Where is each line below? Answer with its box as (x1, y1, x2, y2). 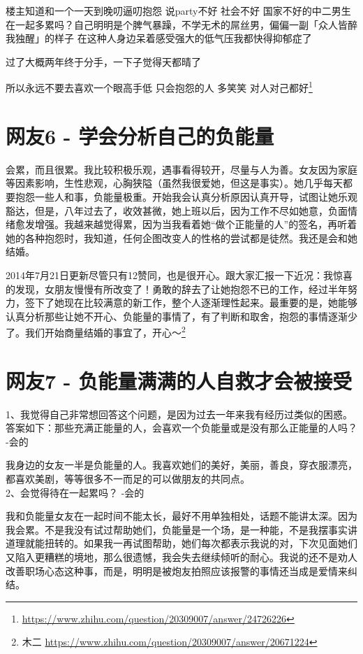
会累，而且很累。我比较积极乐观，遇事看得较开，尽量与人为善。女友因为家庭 (6, 162, 357, 176)
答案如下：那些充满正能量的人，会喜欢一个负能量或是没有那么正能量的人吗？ (6, 420, 357, 435)
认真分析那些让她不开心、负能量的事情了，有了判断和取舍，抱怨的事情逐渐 (6, 308, 348, 323)
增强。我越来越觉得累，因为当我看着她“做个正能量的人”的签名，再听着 (34, 217, 357, 232)
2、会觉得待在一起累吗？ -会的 (6, 485, 145, 499)
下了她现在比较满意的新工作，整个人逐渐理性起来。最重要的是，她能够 (34, 295, 357, 310)
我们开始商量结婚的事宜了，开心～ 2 (24, 323, 186, 339)
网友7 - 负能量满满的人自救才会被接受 (6, 366, 353, 394)
